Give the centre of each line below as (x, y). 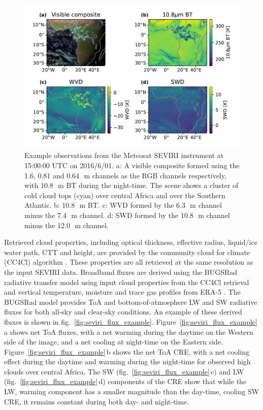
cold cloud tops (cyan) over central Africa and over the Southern (125, 195)
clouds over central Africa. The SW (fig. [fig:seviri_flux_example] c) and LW (124, 371)
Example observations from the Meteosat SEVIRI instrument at (124, 155)
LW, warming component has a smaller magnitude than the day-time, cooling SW (132, 391)
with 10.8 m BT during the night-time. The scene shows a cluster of (131, 185)
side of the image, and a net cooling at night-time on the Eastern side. (113, 342)
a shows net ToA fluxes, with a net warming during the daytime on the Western (129, 332)
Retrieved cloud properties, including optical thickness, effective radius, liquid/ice (131, 242)
